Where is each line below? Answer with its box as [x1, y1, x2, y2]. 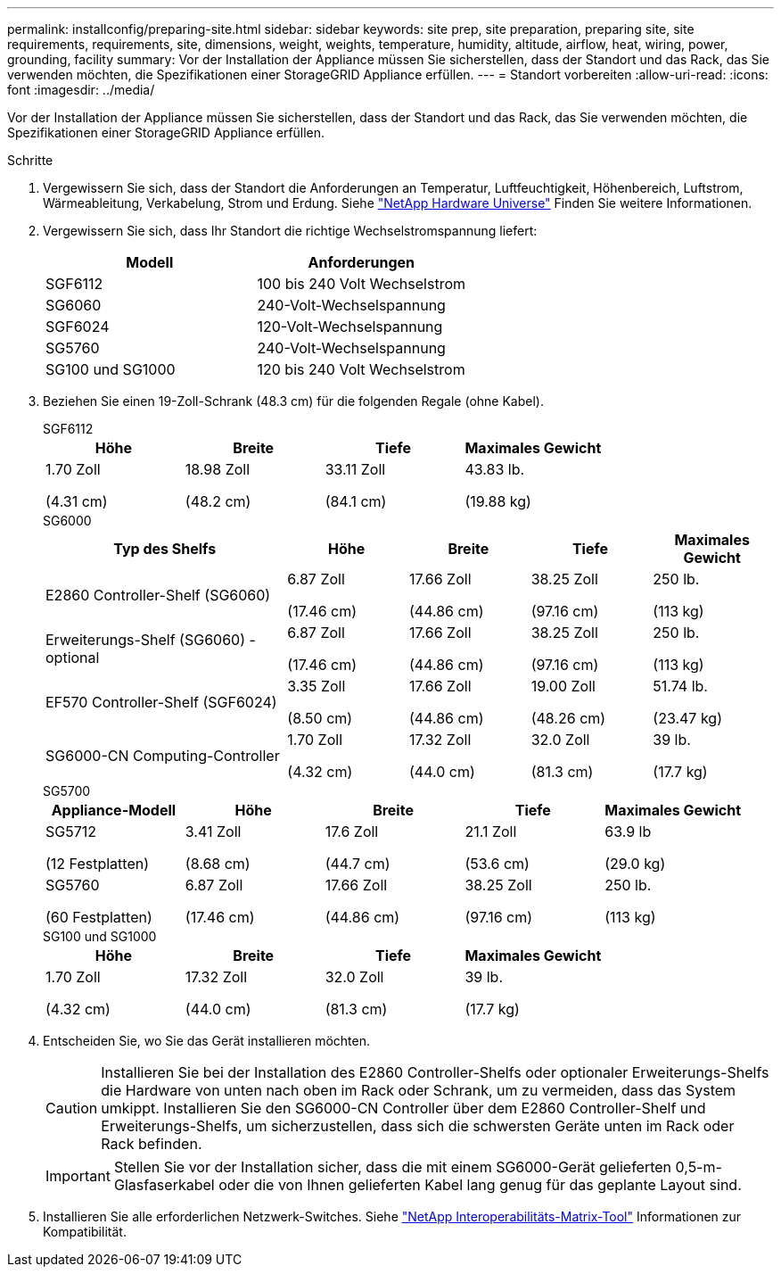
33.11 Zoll [325, 460, 386, 478]
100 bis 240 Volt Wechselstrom [257, 275, 465, 293]
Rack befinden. [101, 1135, 202, 1153]
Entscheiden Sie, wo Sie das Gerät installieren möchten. [43, 1033, 370, 1048]
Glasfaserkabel [113, 1176, 215, 1194]
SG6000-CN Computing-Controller [45, 747, 280, 765]
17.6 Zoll [325, 823, 379, 840]
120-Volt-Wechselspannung [257, 318, 443, 335]
